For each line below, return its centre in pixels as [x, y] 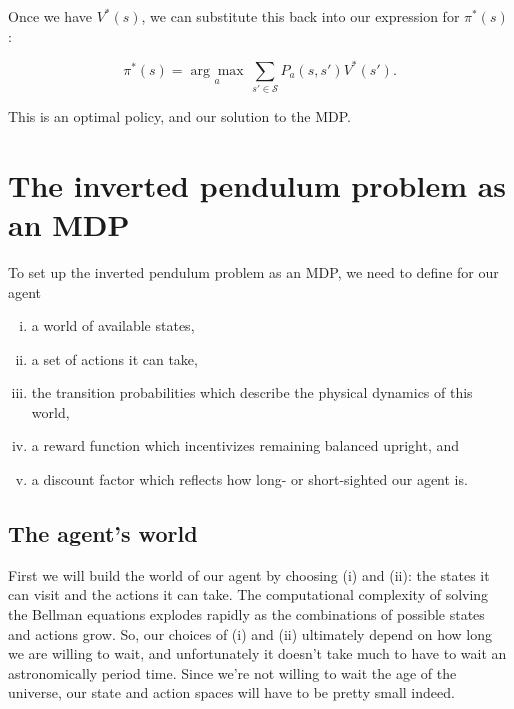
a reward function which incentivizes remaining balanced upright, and [245, 445]
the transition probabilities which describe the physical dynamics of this [252, 392]
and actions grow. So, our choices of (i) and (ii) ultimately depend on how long [250, 633]
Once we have [50, 16]
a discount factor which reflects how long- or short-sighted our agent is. [249, 479]
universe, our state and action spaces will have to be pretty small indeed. [231, 692]
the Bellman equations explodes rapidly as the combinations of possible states [246, 614]
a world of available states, [113, 325]
